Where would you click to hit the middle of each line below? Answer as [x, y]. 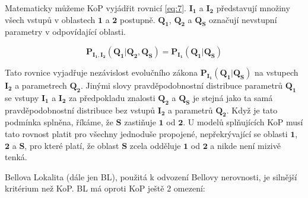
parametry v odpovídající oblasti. [65, 32]
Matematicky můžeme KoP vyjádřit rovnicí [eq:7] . [96, 8]
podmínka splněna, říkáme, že [59, 122]
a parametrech [41, 85]
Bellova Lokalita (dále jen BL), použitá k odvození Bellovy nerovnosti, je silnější [151, 176]
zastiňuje [140, 122]
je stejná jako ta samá [233, 97]
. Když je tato [252, 110]
